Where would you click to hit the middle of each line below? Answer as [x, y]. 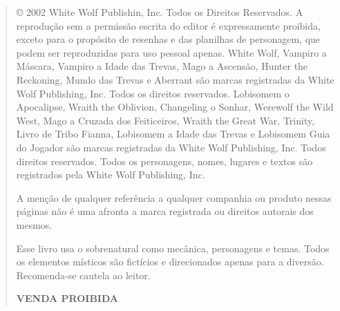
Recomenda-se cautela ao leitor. [83, 275]
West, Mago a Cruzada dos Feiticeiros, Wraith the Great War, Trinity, [166, 120]
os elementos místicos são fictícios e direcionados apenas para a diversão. [170, 262]
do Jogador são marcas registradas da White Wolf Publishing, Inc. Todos [171, 147]
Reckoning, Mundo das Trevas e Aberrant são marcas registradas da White [175, 79]
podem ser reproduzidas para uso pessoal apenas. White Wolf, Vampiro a [171, 52]
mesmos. [34, 224]
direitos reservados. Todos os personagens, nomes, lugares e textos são [164, 161]
